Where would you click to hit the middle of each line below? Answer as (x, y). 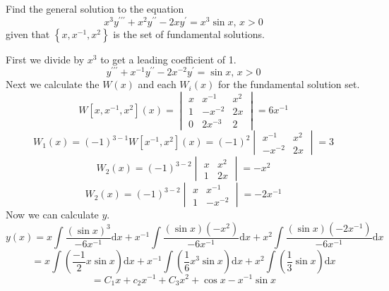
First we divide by (45, 59)
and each (157, 84)
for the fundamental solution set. (289, 84)
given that (28, 33)
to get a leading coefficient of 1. (168, 59)
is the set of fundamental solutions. (189, 33)
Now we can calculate (52, 215)
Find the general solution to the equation (95, 8)
